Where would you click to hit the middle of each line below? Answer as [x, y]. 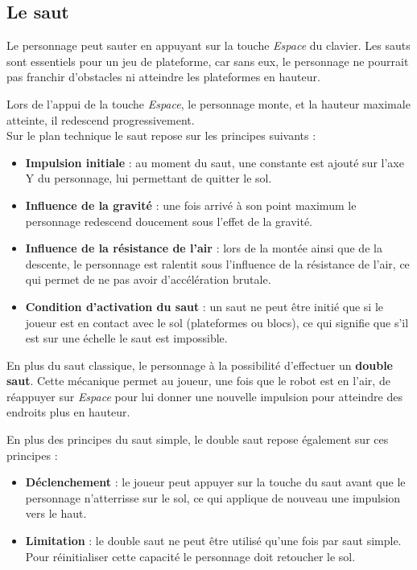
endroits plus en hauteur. [68, 412]
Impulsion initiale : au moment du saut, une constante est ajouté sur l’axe [215, 162]
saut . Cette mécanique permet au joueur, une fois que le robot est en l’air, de [198, 381]
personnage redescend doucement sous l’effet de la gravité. [169, 221]
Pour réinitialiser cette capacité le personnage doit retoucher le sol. [190, 556]
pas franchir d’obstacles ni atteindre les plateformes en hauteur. [163, 77]
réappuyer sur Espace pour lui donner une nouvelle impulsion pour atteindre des [204, 396]
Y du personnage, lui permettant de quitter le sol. [149, 178]
